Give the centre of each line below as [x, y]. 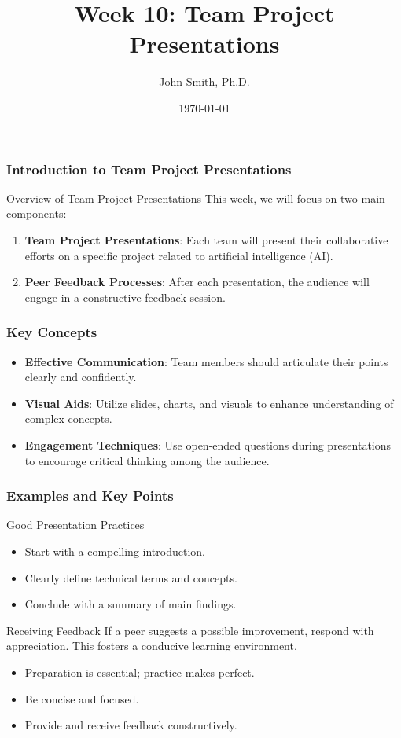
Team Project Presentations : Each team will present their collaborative [206, 239]
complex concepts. [68, 419]
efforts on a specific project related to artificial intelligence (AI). [179, 255]
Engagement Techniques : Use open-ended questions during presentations [208, 444]
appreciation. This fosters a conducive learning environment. [152, 646]
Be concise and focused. [82, 698]
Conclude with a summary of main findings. [131, 604]
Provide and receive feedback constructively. [131, 725]
